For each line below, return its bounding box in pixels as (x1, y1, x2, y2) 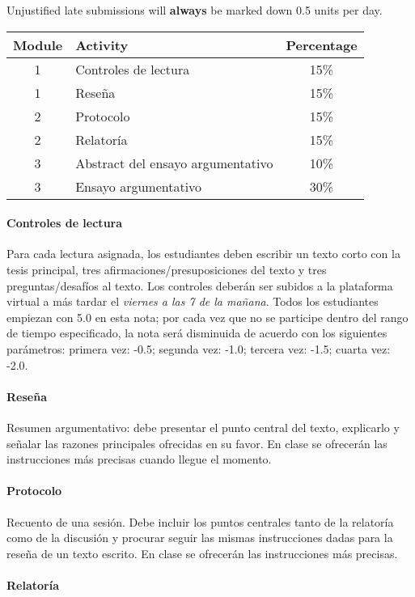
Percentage (286, 35, 358, 54)
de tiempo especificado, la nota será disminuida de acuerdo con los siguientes (6, 324, 387, 341)
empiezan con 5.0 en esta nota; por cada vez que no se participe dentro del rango (6, 308, 409, 325)
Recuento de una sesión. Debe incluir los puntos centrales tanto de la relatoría (6, 513, 394, 530)
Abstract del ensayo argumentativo (75, 153, 273, 172)
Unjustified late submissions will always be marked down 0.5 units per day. (6, 2, 383, 18)
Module (13, 35, 63, 54)
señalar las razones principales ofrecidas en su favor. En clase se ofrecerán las (6, 434, 387, 451)
